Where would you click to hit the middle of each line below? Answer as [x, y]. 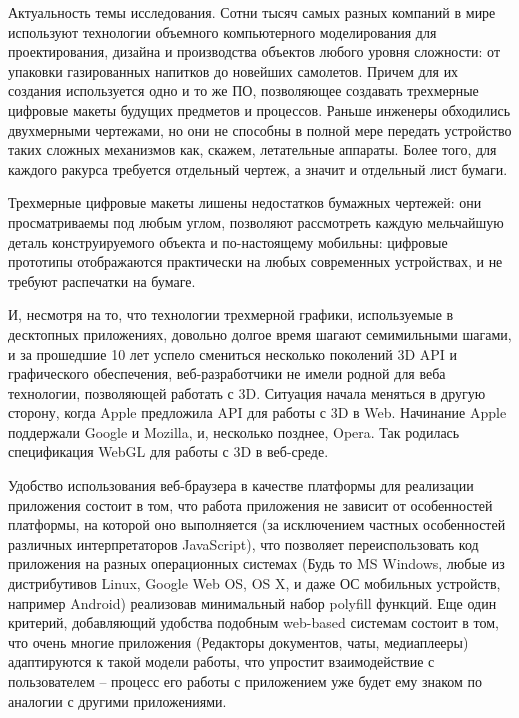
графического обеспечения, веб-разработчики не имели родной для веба [227, 373]
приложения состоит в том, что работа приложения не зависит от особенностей [250, 504]
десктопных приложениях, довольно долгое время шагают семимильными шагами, [260, 333]
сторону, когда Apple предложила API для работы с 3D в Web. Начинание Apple [257, 412]
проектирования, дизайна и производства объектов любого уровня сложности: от [254, 51]
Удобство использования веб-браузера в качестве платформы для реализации [241, 485]
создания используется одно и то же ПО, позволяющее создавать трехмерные [243, 90]
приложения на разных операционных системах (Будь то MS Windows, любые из [256, 563]
